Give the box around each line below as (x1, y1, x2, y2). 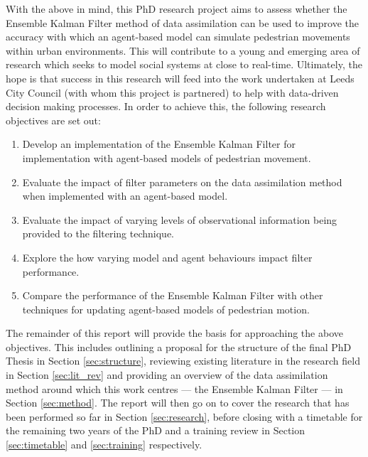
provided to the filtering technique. (22, 226, 175, 241)
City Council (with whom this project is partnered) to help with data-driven (6, 85, 339, 100)
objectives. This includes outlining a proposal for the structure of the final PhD (6, 339, 352, 354)
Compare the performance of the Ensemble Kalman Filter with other (22, 288, 323, 303)
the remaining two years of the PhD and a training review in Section (6, 423, 305, 438)
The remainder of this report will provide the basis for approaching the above (6, 326, 343, 340)
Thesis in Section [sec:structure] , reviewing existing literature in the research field (6, 353, 360, 368)
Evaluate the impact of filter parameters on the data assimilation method (22, 174, 342, 189)
